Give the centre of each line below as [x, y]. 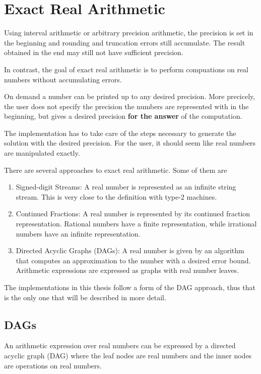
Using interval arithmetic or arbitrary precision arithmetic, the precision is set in [129, 33]
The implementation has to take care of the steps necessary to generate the [120, 133]
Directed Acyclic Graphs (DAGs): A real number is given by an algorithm [130, 250]
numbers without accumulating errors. [63, 79]
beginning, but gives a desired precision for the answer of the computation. [123, 116]
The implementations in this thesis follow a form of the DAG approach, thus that [130, 287]
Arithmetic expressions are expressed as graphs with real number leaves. [127, 270]
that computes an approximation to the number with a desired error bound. [133, 260]
